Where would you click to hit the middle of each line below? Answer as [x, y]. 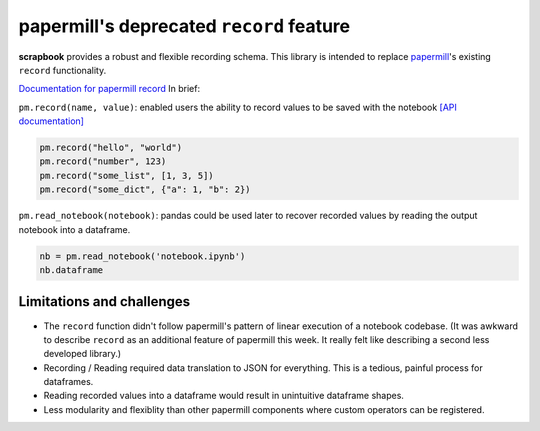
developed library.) [82, 354]
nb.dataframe [71, 270]
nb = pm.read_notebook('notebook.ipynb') [142, 256]
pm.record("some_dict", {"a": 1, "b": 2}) [145, 189]
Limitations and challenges [104, 301]
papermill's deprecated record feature [184, 26]
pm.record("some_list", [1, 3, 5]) [126, 175]
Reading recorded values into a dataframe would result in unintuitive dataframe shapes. [224, 396]
